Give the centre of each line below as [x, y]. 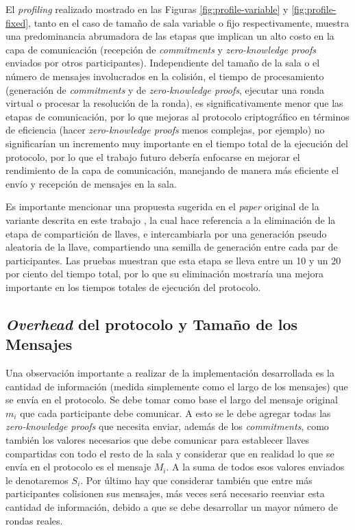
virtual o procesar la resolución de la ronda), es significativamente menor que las [174, 103]
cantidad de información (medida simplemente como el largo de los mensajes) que [177, 386]
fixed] [17, 22]
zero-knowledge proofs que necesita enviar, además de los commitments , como [167, 426]
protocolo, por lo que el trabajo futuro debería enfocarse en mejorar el [153, 156]
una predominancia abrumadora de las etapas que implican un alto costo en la [170, 36]
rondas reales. [34, 520]
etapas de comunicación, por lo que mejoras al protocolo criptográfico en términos [177, 116]
